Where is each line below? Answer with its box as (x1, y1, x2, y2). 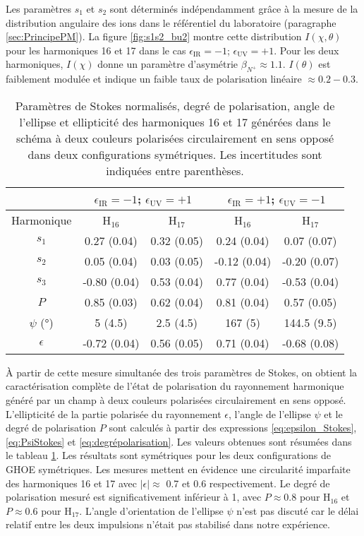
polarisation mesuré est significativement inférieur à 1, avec (6, 489, 262, 504)
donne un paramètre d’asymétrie (97, 56, 238, 71)
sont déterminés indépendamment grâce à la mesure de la (109, 1, 358, 16)
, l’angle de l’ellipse (229, 406, 311, 421)
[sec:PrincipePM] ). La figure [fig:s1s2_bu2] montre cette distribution (6, 29, 302, 44)
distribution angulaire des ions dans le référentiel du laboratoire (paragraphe (6, 15, 336, 30)
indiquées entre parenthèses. (106, 162, 244, 179)
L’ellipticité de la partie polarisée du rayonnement (6, 406, 222, 421)
